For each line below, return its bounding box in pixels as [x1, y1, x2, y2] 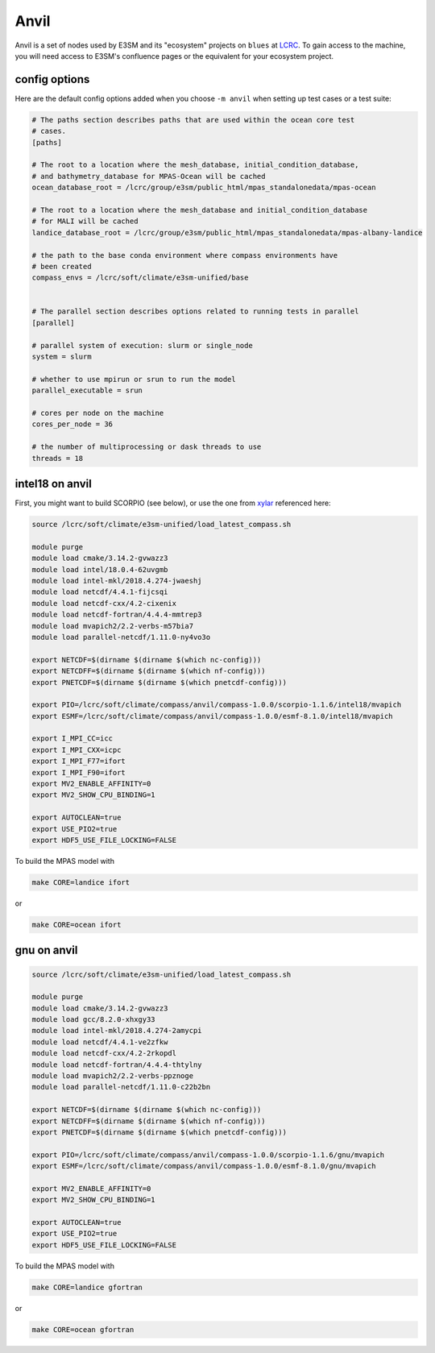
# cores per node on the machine [31, 408, 164, 417]
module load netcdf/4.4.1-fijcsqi [31, 587, 168, 596]
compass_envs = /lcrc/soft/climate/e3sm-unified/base [31, 273, 249, 282]
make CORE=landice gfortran [31, 1282, 143, 1292]
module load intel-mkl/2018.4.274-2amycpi [31, 1026, 202, 1036]
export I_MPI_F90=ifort [31, 768, 126, 777]
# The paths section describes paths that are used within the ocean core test [31, 115, 355, 124]
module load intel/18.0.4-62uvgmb [31, 565, 168, 574]
